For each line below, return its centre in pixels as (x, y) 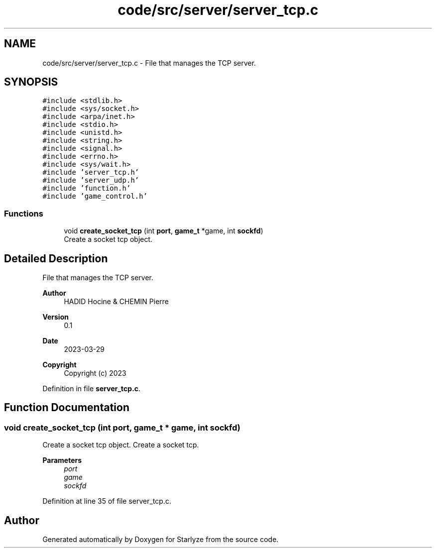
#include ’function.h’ (87, 188)
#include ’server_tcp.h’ (91, 172)
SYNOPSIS (31, 82)
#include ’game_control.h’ (95, 196)
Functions (24, 213)
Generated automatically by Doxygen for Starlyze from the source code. (161, 540)
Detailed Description (56, 258)
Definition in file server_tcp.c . (92, 389)
